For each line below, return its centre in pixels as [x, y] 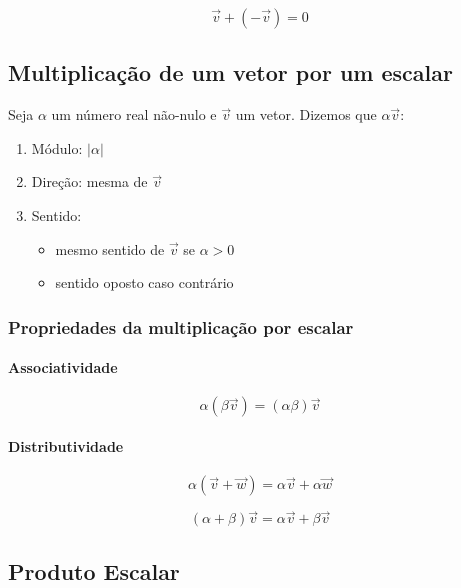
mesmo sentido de [110, 248]
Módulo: [57, 147]
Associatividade [63, 367]
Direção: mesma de [89, 181]
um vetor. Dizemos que [306, 114]
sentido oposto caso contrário [144, 282]
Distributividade [66, 446]
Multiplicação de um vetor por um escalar [230, 72]
